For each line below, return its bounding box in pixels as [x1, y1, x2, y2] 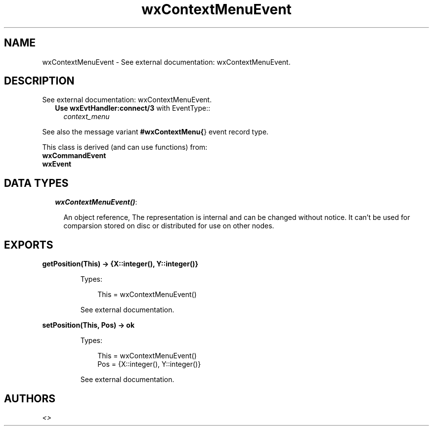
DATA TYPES [4, 176, 69, 189]
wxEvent [42, 160, 72, 169]
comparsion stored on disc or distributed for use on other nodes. [63, 221, 274, 230]
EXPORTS [4, 238, 53, 251]
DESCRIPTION [4, 75, 75, 87]
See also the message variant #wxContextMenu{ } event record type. [42, 128, 269, 136]
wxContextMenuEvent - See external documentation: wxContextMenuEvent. [42, 57, 291, 66]
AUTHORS [4, 392, 56, 405]
